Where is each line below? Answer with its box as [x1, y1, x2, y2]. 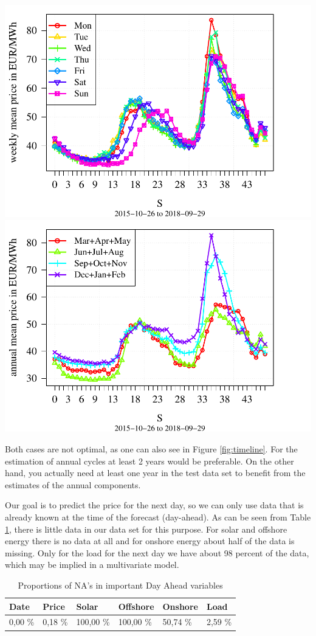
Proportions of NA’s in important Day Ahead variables [18, 578, 223, 591]
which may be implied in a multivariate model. [5, 558, 179, 571]
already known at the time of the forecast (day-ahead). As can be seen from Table [5, 511, 311, 523]
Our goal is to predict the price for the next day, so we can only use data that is [5, 499, 304, 511]
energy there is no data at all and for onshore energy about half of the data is [5, 534, 295, 547]
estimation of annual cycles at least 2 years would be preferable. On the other [5, 454, 294, 467]
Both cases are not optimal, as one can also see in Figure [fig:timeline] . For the [5, 443, 298, 455]
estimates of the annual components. [5, 478, 141, 491]
